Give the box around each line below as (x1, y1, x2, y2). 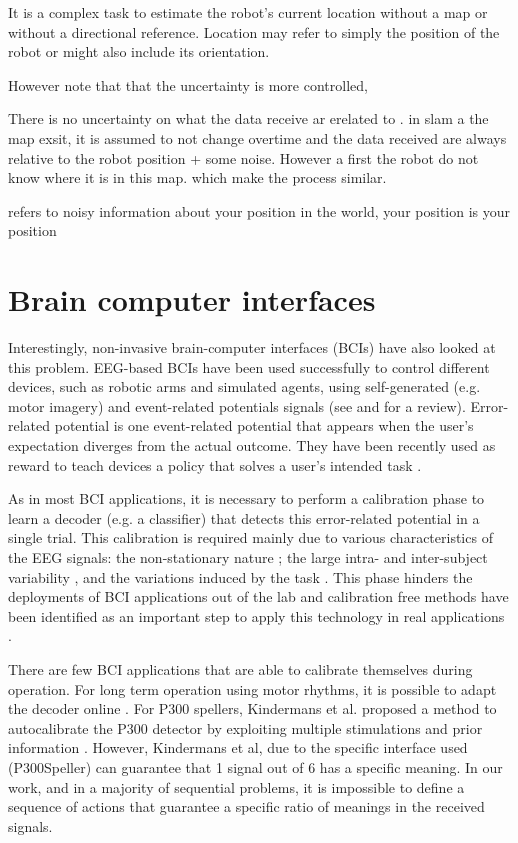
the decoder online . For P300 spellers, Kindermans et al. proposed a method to (8, 698, 497, 719)
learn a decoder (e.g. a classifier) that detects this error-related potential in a (8, 507, 480, 528)
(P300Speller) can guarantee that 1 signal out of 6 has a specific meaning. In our (8, 756, 503, 777)
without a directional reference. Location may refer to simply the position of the (8, 21, 500, 42)
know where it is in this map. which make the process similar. (8, 167, 387, 188)
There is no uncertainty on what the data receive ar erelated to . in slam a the (8, 108, 489, 129)
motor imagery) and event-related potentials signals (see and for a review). (8, 395, 466, 416)
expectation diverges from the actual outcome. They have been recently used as (8, 435, 496, 456)
